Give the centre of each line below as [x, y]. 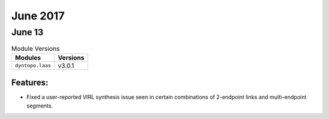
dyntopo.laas [33, 66]
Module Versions [36, 49]
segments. [40, 106]
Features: [30, 83]
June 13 [27, 32]
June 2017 [38, 16]
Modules [28, 58]
